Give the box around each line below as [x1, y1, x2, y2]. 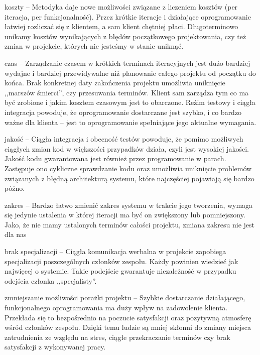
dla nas [5, 229, 27, 240]
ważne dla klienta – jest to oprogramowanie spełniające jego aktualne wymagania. [5, 116, 256, 127]
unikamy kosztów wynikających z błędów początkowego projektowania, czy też [5, 31, 246, 41]
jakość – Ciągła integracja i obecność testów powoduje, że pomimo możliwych [5, 134, 243, 144]
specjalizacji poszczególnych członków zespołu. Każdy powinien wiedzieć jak [5, 256, 238, 266]
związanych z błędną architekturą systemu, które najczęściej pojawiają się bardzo [5, 173, 254, 183]
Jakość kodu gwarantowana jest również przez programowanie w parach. [5, 153, 226, 164]
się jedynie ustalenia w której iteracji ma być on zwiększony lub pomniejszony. [5, 209, 245, 220]
